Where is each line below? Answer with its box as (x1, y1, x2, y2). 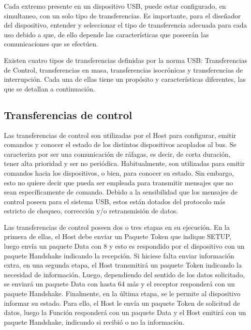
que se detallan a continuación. (4, 83, 95, 93)
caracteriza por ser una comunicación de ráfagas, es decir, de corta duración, (4, 149, 231, 159)
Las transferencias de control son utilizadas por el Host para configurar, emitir (4, 130, 236, 140)
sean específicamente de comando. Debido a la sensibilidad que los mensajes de (4, 187, 237, 197)
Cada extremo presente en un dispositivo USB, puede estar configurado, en (4, 1, 226, 11)
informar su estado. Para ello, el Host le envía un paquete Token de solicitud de (4, 298, 240, 308)
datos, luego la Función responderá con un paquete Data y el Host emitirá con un (4, 307, 246, 317)
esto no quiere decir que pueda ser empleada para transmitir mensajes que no (4, 177, 233, 187)
